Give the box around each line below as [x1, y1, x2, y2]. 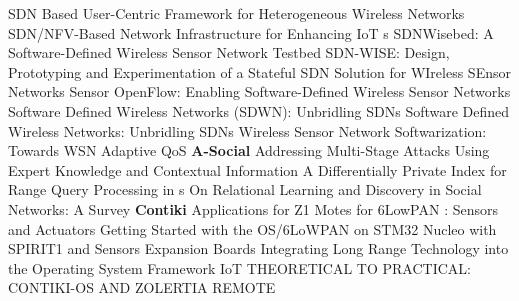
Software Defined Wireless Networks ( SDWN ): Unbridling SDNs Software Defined [8, 100, 510, 121]
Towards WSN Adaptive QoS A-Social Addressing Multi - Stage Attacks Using [8, 140, 490, 161]
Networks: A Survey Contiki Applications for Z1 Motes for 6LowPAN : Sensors [8, 198, 499, 219]
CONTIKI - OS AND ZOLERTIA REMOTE [8, 277, 276, 298]
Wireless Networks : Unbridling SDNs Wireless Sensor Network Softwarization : [8, 120, 487, 141]
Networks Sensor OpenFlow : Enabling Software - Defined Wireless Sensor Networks [8, 81, 511, 102]
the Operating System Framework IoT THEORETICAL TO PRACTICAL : [8, 257, 471, 278]
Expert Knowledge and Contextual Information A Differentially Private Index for [8, 159, 507, 180]
